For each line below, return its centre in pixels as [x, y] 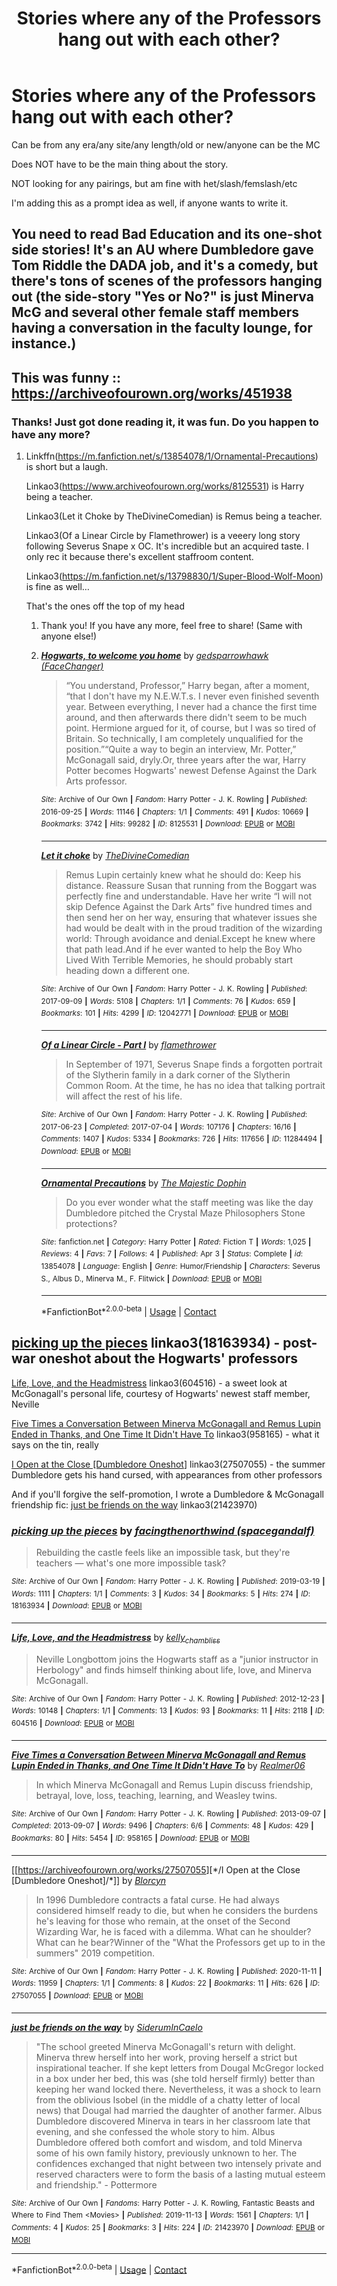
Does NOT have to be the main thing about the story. [120, 164]
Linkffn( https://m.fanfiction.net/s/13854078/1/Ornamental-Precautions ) [172, 456]
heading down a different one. [128, 970]
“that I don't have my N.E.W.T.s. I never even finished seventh [192, 696]
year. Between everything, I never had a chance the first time [191, 707]
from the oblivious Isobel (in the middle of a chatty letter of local [168, 2099]
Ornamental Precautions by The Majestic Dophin [143, 1183]
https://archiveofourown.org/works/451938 [152, 393]
